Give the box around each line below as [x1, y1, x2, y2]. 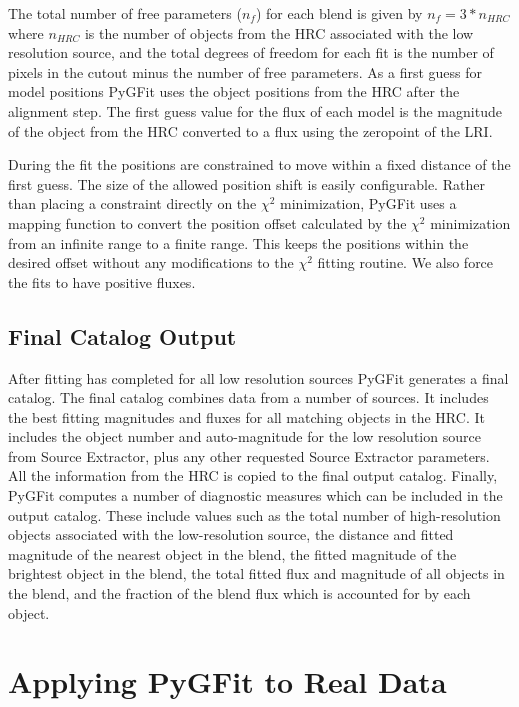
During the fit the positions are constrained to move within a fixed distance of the [8, 154, 511, 175]
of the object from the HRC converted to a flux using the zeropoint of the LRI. [8, 120, 493, 141]
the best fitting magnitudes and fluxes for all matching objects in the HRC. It [8, 406, 485, 427]
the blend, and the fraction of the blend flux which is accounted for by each [8, 583, 471, 604]
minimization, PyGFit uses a [280, 193, 457, 214]
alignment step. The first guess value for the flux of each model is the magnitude [8, 100, 502, 121]
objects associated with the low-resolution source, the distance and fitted [8, 524, 454, 545]
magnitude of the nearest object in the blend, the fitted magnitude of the [8, 543, 457, 564]
